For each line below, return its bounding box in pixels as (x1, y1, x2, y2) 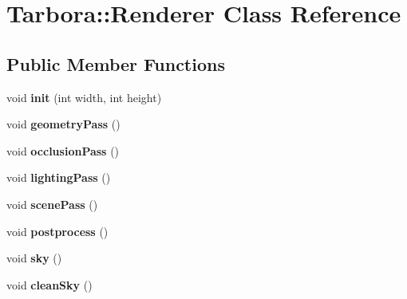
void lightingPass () (6, 169, 111, 186)
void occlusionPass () (6, 142, 120, 159)
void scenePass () (6, 195, 98, 212)
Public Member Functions (6, 51, 225, 76)
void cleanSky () (6, 276, 93, 293)
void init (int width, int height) (6, 89, 162, 105)
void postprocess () (6, 222, 109, 239)
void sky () (6, 250, 62, 266)
